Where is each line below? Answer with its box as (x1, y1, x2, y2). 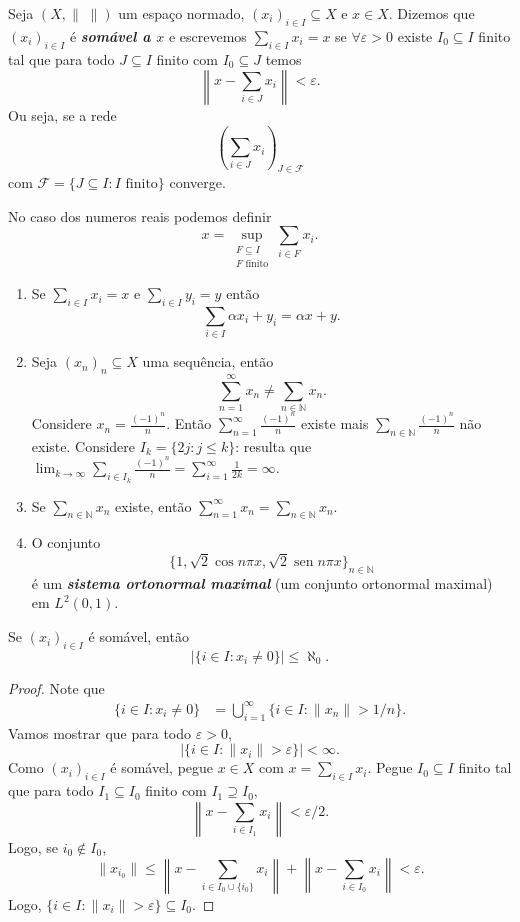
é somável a (69, 25, 151, 46)
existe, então (115, 495, 192, 516)
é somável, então (88, 626, 189, 647)
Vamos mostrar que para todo (8, 722, 192, 743)
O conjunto (31, 532, 101, 553)
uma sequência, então (142, 351, 274, 372)
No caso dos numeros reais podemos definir (8, 205, 272, 226)
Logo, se (8, 836, 59, 857)
